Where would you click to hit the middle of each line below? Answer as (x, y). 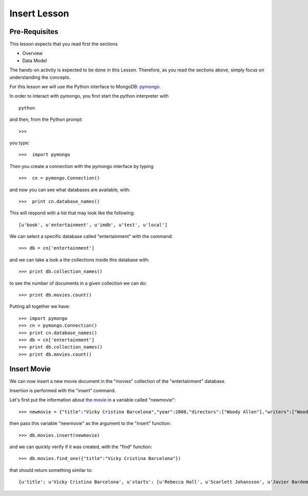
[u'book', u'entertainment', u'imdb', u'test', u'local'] (93, 225)
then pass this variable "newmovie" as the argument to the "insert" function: (90, 424)
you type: (20, 143)
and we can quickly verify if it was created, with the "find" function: (81, 447)
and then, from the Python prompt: (46, 120)
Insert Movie (30, 369)
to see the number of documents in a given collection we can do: (78, 283)
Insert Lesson (39, 13)
